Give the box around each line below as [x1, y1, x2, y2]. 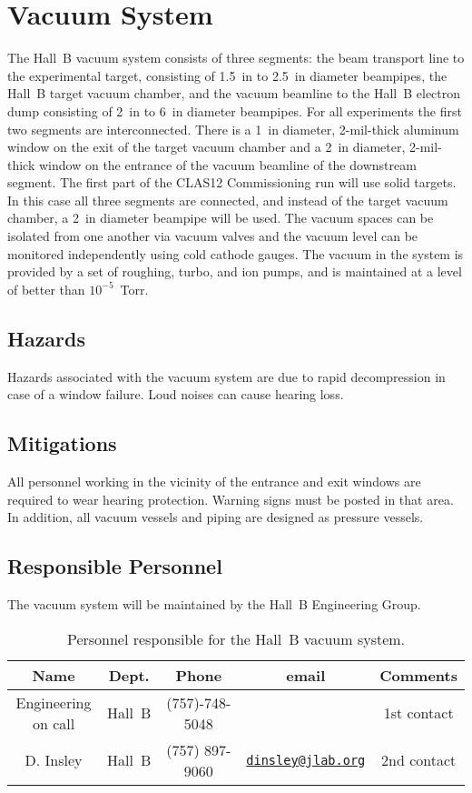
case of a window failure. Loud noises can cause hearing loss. [7, 385, 344, 404]
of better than [7, 279, 85, 298]
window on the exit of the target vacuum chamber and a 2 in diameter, [7, 137, 406, 156]
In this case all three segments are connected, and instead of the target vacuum [7, 190, 448, 209]
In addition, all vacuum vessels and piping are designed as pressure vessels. [7, 507, 424, 527]
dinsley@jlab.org [246, 752, 366, 768]
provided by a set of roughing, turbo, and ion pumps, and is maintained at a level [7, 262, 462, 281]
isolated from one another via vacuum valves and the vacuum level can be [7, 226, 418, 246]
